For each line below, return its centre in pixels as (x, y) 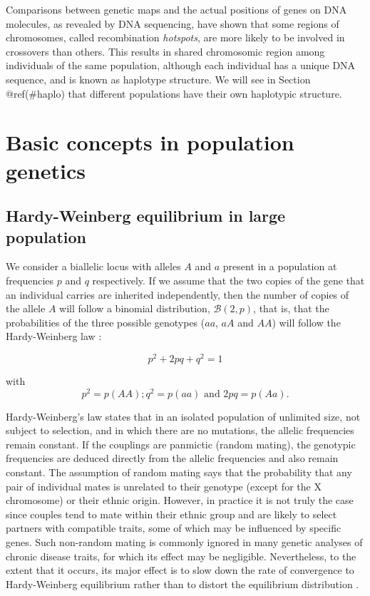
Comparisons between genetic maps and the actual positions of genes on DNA (176, 9)
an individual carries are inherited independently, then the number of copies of (178, 294)
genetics (46, 170)
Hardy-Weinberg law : (54, 336)
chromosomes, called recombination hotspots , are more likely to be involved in (175, 37)
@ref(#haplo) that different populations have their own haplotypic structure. (174, 93)
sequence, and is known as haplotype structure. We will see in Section (158, 79)
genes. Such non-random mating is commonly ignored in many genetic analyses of (184, 541)
